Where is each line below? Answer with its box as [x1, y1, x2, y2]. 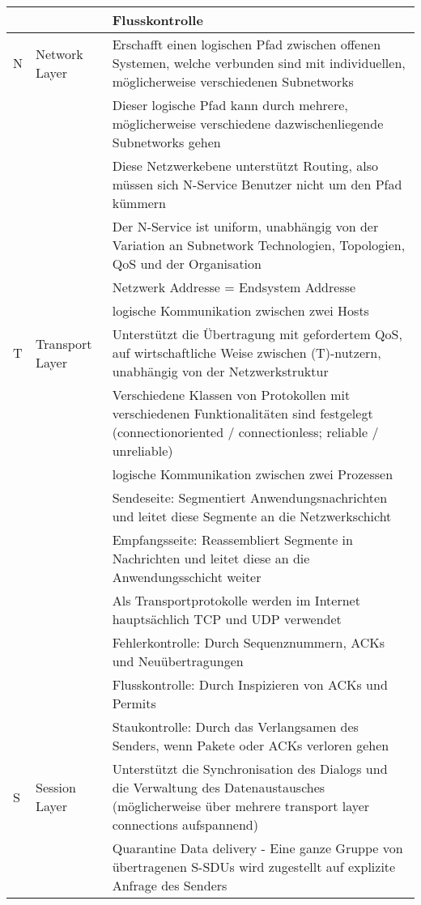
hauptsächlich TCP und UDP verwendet [112, 610, 342, 628]
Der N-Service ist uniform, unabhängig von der [112, 217, 379, 236]
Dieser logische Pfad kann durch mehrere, [112, 96, 348, 114]
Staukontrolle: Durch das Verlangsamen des [112, 717, 359, 736]
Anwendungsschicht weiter [112, 567, 262, 586]
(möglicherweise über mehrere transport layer [112, 797, 370, 815]
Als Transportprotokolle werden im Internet [112, 591, 360, 610]
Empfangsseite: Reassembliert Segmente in [112, 530, 353, 549]
